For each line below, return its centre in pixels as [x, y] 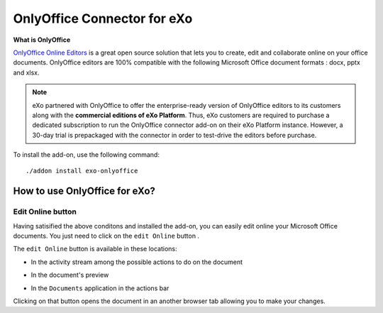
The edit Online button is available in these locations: [95, 249]
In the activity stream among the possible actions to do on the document [137, 262]
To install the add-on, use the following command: [86, 155]
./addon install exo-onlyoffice [82, 171]
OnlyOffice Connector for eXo [103, 18]
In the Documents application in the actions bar [100, 288]
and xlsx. [26, 72]
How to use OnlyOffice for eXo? [84, 191]
